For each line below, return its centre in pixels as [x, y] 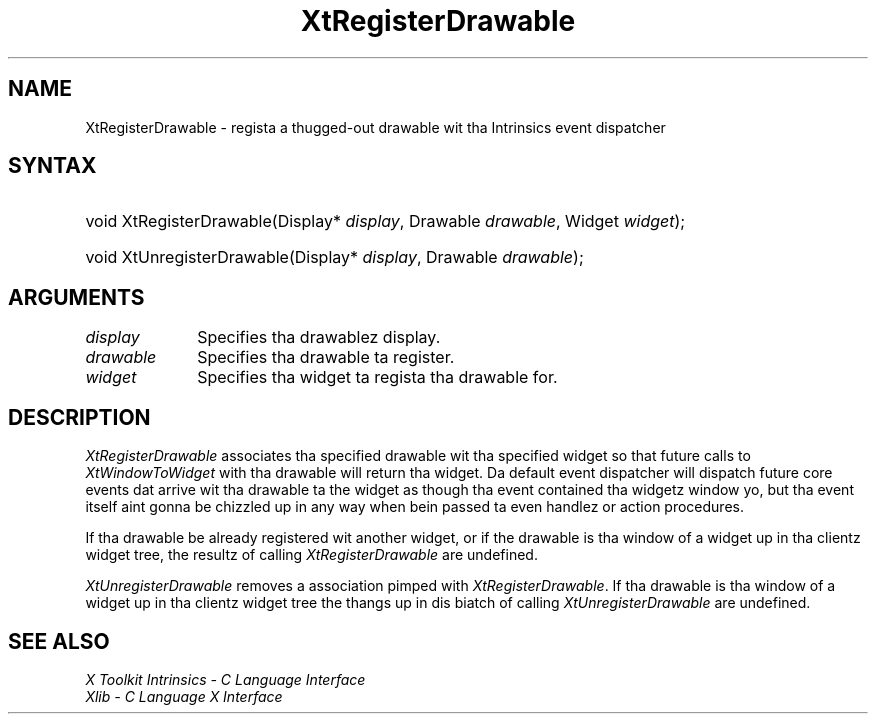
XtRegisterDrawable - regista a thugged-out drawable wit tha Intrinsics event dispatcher [375, 127]
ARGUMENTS [76, 297]
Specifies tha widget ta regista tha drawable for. [377, 377]
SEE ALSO [59, 641]
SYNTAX [52, 166]
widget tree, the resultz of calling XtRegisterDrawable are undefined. [311, 555]
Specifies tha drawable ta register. [326, 357]
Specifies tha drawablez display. [319, 337]
